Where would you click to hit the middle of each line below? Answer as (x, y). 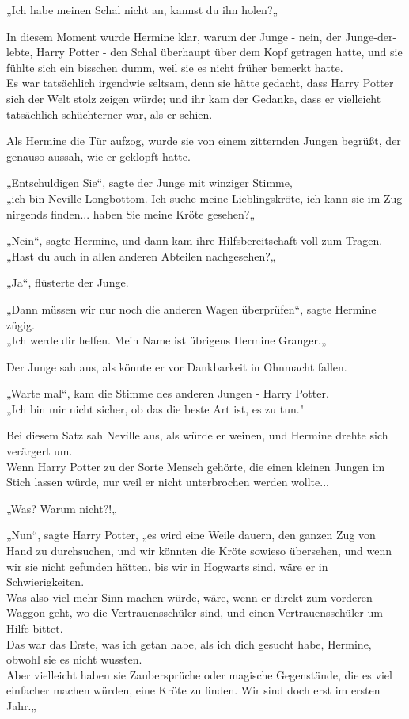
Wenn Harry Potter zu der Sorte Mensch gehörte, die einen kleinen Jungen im (196, 466)
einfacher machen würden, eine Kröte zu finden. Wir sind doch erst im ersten (193, 690)
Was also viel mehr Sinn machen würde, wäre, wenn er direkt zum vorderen (189, 597)
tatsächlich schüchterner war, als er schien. (110, 114)
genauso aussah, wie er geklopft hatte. (98, 156)
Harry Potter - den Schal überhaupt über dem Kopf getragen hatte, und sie (220, 52)
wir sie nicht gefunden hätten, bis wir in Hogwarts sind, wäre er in (167, 566)
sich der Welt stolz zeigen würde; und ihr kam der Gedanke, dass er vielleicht (194, 98)
